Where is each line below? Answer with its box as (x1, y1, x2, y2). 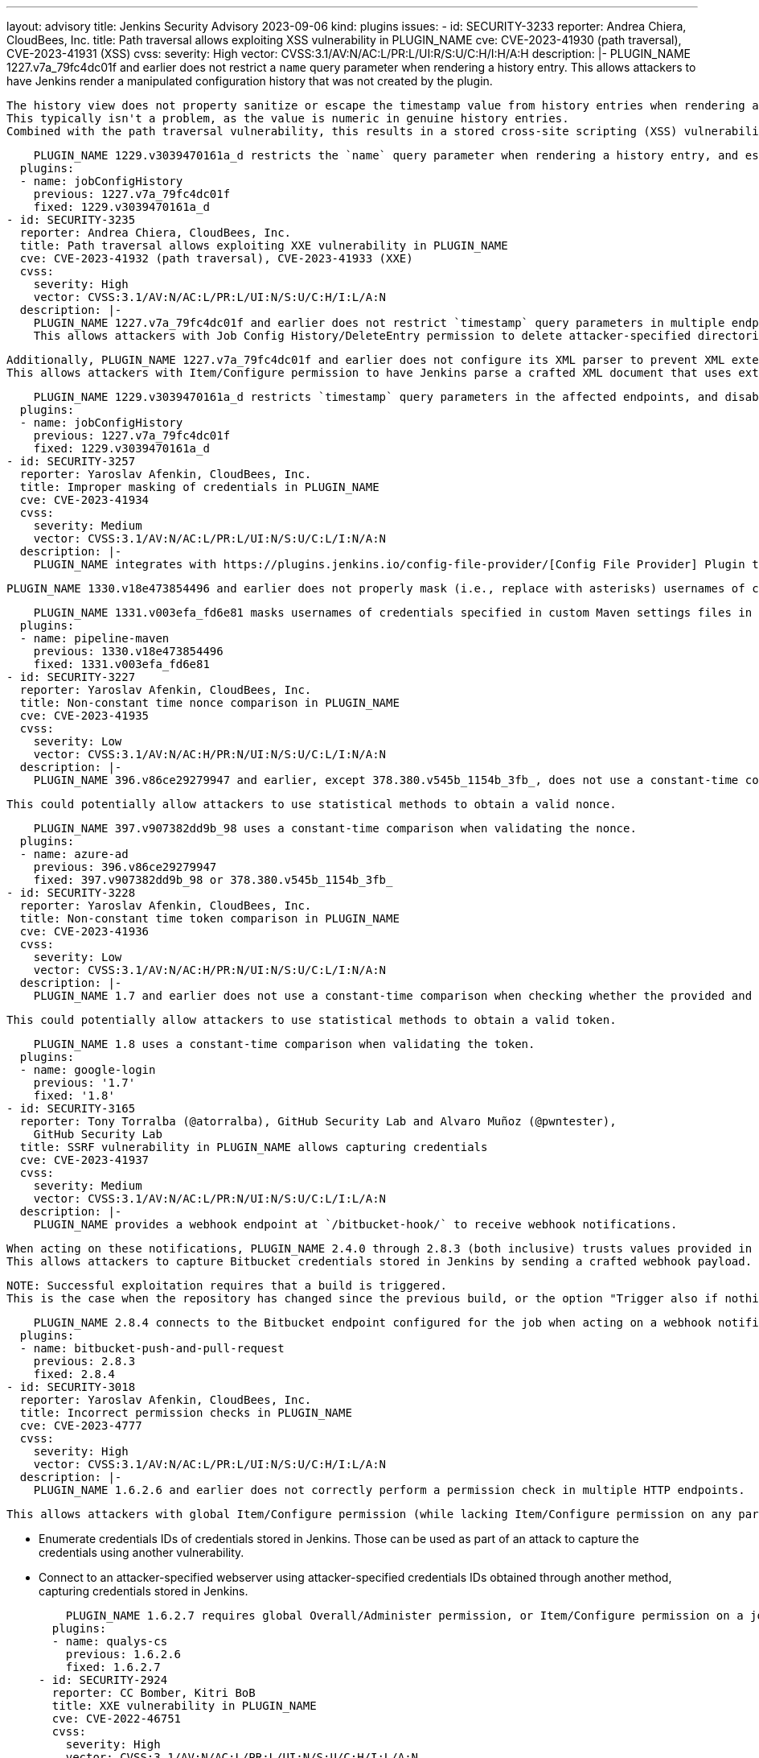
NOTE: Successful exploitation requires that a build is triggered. (6, 1279, 447, 1292)
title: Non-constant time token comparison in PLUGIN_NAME (19, 912, 400, 925)
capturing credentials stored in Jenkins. (39, 1584, 248, 1598)
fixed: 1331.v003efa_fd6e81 (33, 658, 210, 671)
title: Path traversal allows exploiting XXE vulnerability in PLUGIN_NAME (19, 239, 508, 252)
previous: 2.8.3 (33, 1355, 136, 1368)
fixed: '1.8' (33, 1089, 115, 1102)
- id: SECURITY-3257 (6, 455, 136, 468)
